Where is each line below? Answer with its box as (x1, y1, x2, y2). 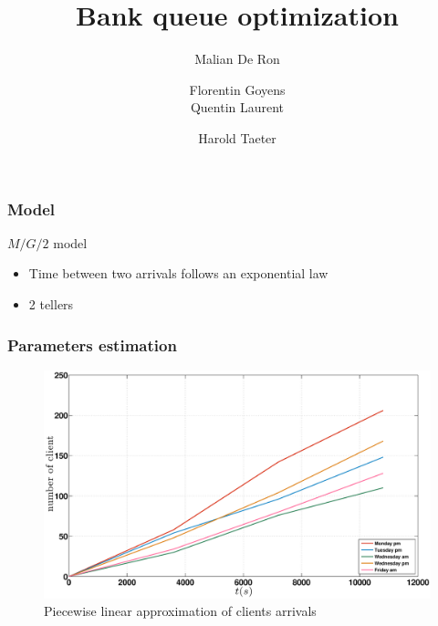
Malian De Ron (194, 49, 280, 68)
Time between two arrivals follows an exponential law (28, 264, 328, 283)
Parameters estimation (7, 333, 177, 356)
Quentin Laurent (190, 98, 285, 117)
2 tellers (28, 294, 74, 313)
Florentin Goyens (189, 79, 286, 99)
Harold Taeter (198, 128, 276, 147)
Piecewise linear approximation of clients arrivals (44, 601, 317, 621)
